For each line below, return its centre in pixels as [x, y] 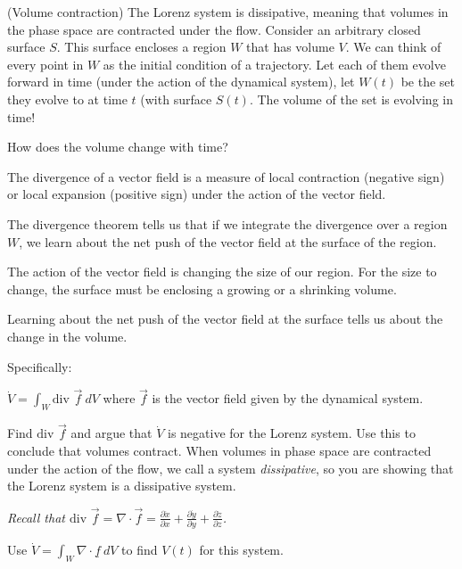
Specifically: [40, 366]
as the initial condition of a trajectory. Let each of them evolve [274, 64]
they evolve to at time [67, 99]
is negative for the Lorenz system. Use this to [292, 433]
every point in [45, 64]
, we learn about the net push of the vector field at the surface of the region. [228, 241]
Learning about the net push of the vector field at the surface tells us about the [225, 319]
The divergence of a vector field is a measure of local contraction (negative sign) [226, 176]
